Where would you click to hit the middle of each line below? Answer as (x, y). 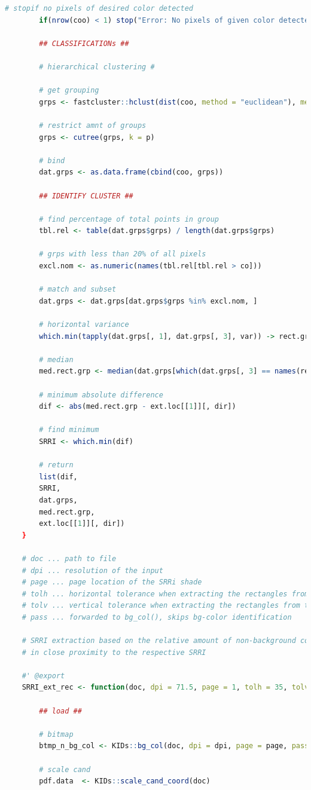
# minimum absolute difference (101, 395)
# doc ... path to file (69, 558)
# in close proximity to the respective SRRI (114, 652)
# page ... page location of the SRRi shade (112, 582)
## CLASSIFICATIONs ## (84, 43)
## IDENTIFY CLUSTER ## (86, 196)
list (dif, (58, 477)
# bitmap (56, 734)
